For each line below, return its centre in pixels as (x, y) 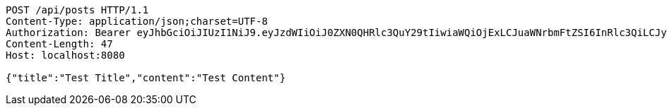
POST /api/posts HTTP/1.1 (77, 10)
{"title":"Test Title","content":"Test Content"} (146, 78)
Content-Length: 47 (59, 44)
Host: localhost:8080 (65, 55)
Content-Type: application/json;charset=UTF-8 (137, 21)
